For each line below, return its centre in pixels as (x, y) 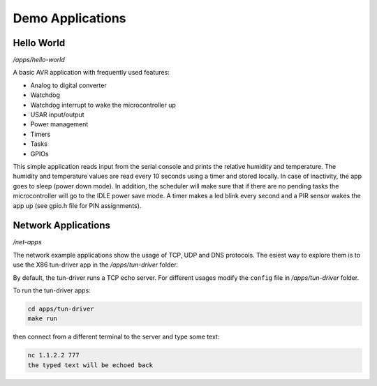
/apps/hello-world (39, 60)
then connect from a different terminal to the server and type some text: (116, 337)
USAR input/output (57, 114)
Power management (59, 124)
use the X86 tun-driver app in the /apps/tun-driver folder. (95, 265)
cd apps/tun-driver (61, 309)
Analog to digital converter (69, 85)
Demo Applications (69, 18)
